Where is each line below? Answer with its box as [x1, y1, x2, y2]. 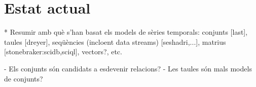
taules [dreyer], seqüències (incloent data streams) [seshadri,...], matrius [4, 36, 226, 47]
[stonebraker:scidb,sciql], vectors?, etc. [4, 46, 122, 57]
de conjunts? [4, 73, 43, 83]
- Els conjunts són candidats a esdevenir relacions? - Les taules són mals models [4, 63, 252, 73]
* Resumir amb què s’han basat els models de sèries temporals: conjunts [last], [4, 27, 248, 37]
